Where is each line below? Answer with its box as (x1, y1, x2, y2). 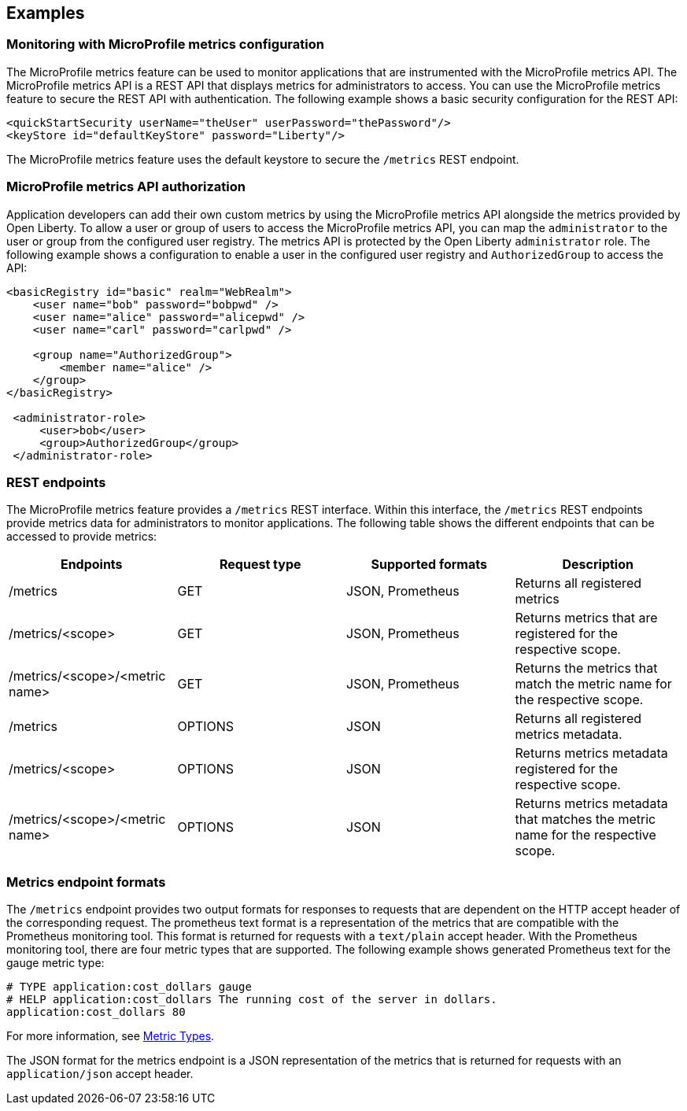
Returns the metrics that (515, 660, 658, 677)
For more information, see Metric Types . (6, 1029, 215, 1043)
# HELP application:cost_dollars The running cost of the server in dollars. (6, 993, 497, 1006)
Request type (220, 556, 301, 573)
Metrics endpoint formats (6, 873, 166, 890)
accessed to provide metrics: (6, 530, 157, 544)
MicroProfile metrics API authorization (6, 179, 246, 195)
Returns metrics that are (515, 610, 658, 626)
